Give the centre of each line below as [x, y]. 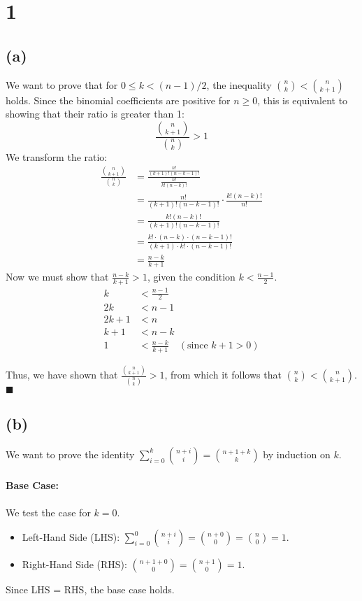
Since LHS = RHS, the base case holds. [90, 589]
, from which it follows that [223, 375]
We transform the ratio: [57, 156]
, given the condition [191, 277]
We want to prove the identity [70, 454]
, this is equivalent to [303, 100]
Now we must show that [57, 277]
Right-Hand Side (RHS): [74, 564]
